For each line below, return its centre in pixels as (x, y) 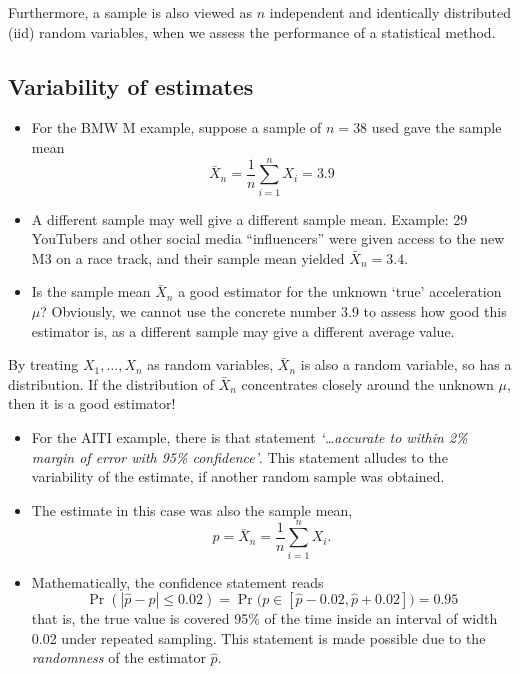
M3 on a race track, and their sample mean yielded (188, 257)
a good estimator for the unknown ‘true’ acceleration (340, 291)
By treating (43, 364)
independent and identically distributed (390, 12)
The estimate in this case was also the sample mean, (192, 509)
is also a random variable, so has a (406, 364)
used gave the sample (436, 127)
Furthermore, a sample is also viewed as (130, 12)
